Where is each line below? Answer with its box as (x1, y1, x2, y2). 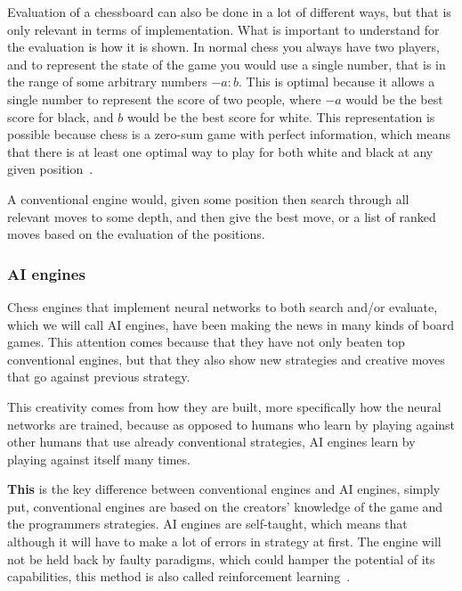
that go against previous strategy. (7, 367, 190, 386)
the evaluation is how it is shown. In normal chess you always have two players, (7, 37, 440, 56)
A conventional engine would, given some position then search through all (7, 189, 409, 208)
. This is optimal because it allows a (238, 72, 435, 91)
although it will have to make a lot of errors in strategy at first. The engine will (7, 532, 442, 551)
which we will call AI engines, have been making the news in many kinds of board (7, 315, 454, 333)
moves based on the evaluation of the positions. (7, 225, 265, 243)
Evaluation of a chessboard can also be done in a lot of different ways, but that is (7, 3, 451, 21)
